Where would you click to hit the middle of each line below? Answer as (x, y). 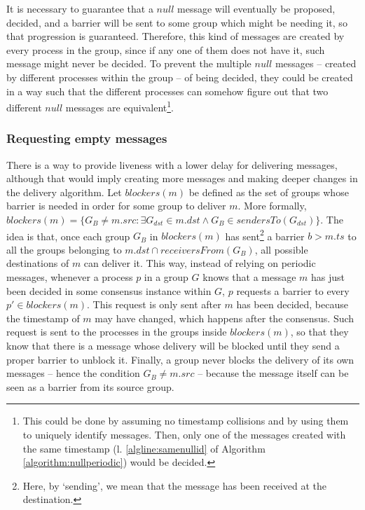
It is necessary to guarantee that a (80, 8)
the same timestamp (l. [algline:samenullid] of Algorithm (144, 448)
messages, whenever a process (70, 277)
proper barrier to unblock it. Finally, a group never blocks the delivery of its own (180, 359)
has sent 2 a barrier (265, 235)
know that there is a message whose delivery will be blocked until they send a (173, 345)
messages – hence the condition (73, 373)
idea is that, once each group (68, 236)
